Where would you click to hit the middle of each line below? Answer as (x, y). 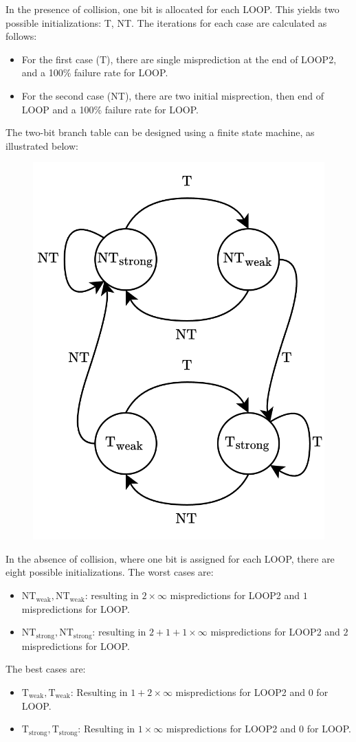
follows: (21, 36)
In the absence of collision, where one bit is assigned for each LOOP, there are (170, 558)
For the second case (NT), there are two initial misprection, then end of (173, 95)
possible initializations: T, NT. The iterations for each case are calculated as (166, 22)
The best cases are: (46, 669)
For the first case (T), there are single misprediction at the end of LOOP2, (179, 59)
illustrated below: (42, 145)
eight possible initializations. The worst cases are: (110, 572)
